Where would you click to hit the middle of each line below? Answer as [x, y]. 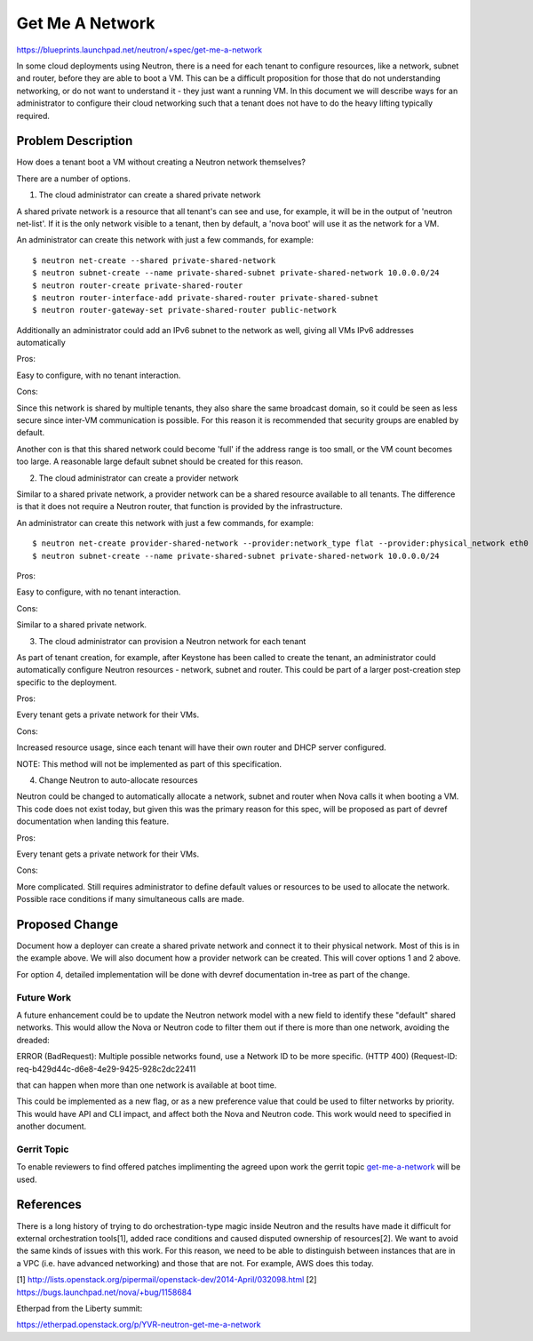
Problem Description [75, 141]
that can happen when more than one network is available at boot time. [147, 1085]
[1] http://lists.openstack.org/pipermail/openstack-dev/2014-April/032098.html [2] [167, 1280]
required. [33, 116]
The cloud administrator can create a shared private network [150, 195]
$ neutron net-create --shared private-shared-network [154, 260]
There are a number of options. [73, 179]
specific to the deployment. [67, 682]
